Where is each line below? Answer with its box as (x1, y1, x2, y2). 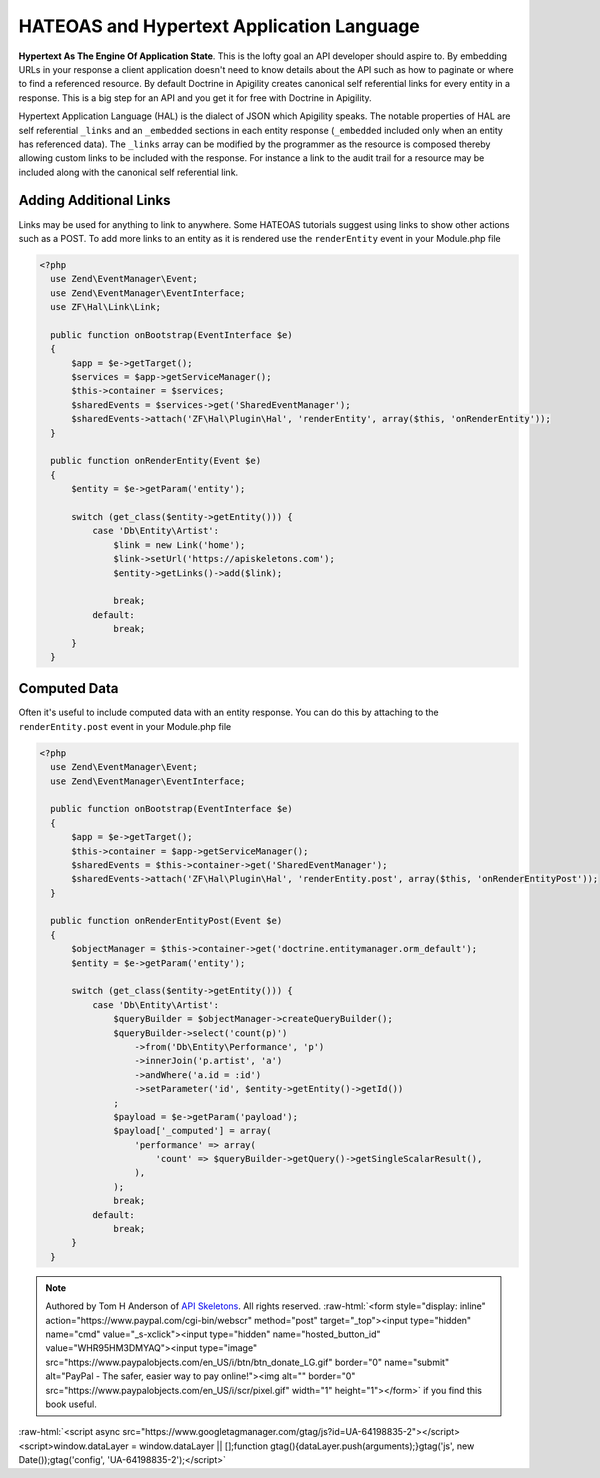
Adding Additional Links (18, 192, 171, 209)
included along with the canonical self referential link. (18, 166, 239, 178)
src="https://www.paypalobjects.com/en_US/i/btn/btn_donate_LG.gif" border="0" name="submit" (45, 1356, 450, 1368)
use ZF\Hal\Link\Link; (50, 301, 162, 313)
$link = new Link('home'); (113, 539, 246, 550)
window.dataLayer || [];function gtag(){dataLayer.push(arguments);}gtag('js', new (138, 1440, 475, 1452)
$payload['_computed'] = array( (113, 1125, 272, 1137)
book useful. (45, 1398, 97, 1410)
